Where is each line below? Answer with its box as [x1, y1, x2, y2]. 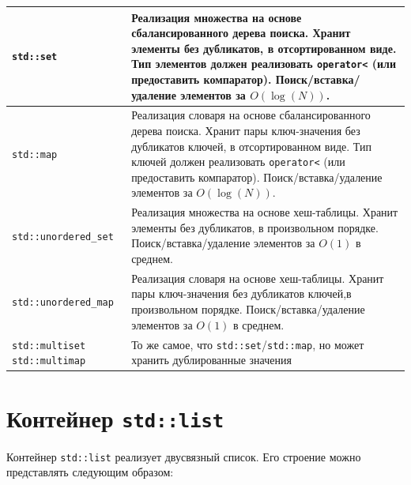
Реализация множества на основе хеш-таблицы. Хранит [131, 204, 398, 220]
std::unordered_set [12, 231, 114, 242]
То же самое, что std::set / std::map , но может [131, 336, 364, 352]
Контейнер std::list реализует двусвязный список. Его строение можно [6, 448, 361, 464]
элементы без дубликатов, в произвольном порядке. [131, 219, 379, 235]
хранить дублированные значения [131, 352, 292, 368]
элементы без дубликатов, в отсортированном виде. [131, 39, 397, 56]
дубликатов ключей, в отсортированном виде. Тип [131, 137, 372, 154]
